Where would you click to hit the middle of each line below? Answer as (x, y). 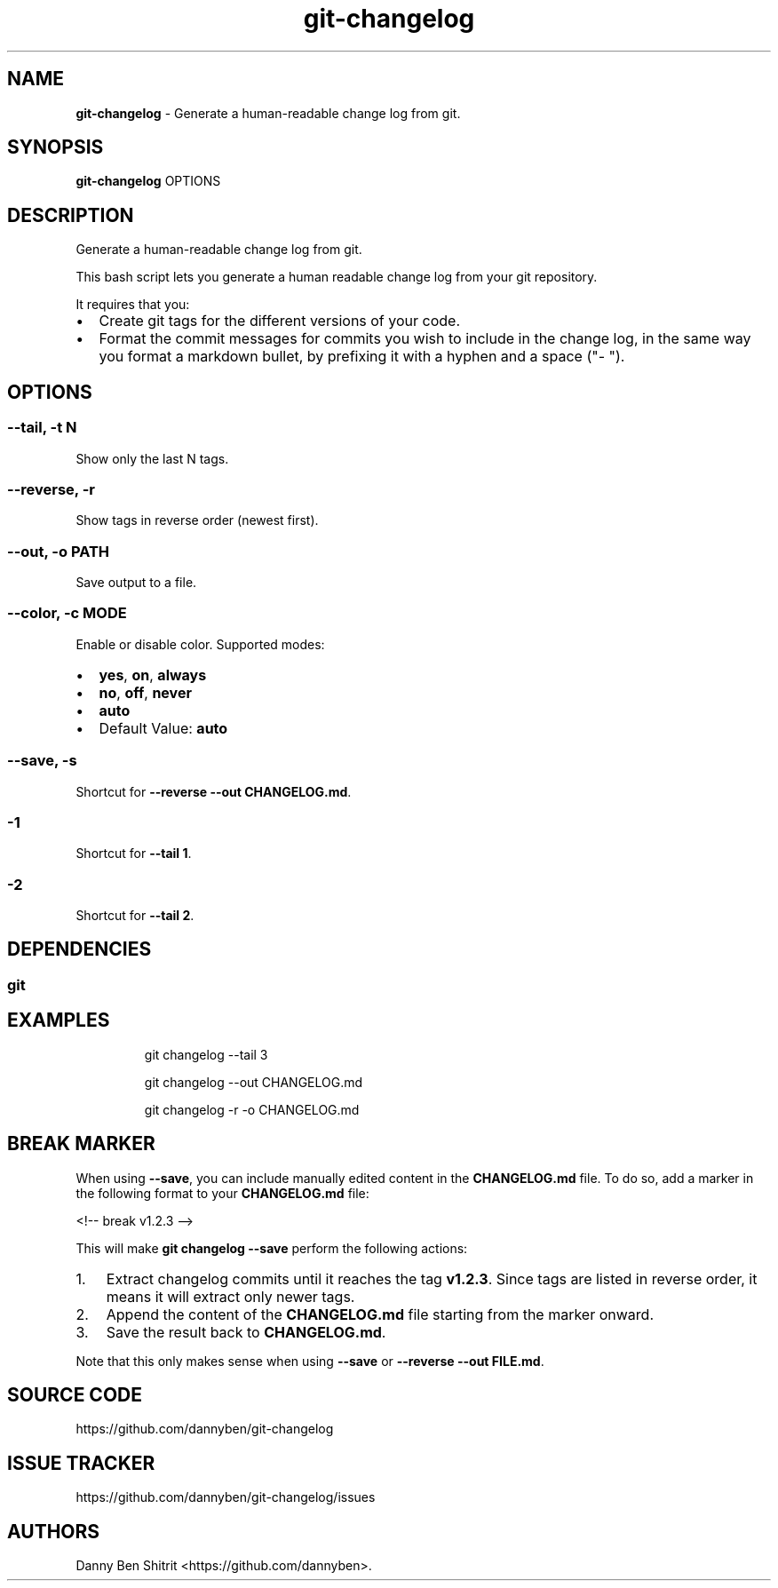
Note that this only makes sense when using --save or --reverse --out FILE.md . (310, 1361)
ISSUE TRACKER (81, 1463)
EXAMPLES (59, 1020)
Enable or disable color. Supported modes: (200, 644)
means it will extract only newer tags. (230, 1296)
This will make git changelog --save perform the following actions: (272, 1248)
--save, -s (42, 761)
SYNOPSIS (56, 147)
